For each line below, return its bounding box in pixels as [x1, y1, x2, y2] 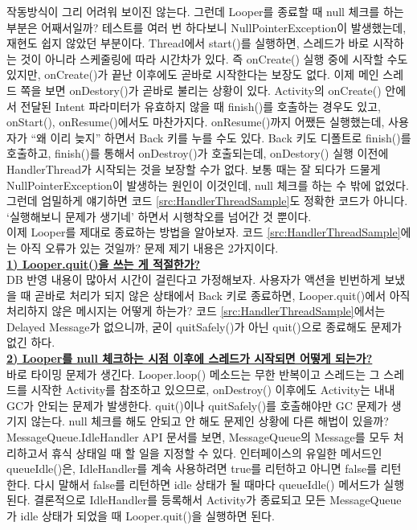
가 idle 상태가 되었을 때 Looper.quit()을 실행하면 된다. [6, 507, 275, 524]
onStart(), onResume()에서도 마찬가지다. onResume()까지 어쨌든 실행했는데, [6, 113, 385, 130]
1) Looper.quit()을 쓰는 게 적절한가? [6, 255, 201, 272]
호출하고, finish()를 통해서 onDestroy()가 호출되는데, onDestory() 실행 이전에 [6, 145, 389, 162]
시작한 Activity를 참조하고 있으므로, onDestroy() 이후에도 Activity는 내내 [31, 381, 395, 398]
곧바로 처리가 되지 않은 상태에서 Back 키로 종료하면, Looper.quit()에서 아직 [35, 286, 411, 303]
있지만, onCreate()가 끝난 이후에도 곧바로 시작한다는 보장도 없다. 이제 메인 [6, 66, 379, 83]
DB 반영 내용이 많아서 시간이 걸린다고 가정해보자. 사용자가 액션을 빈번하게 [6, 271, 381, 288]
